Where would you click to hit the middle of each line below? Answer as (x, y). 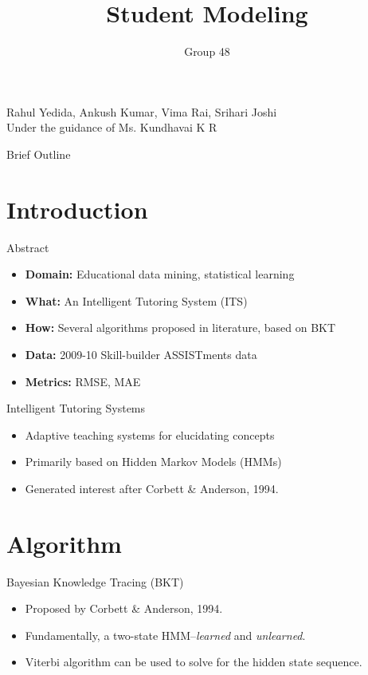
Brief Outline (39, 154)
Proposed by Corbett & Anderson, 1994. (124, 608)
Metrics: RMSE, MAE (83, 381)
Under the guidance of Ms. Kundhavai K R (112, 127)
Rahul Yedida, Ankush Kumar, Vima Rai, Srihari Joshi (142, 111)
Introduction (77, 209)
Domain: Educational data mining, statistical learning (160, 274)
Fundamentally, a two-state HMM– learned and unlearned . (165, 635)
